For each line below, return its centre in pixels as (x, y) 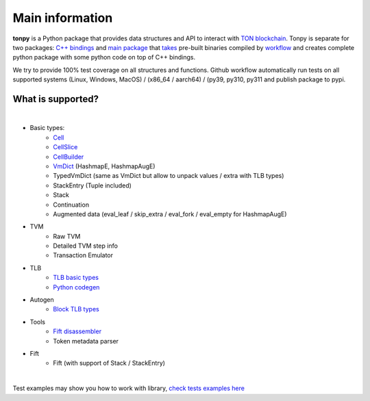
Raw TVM (67, 236)
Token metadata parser (86, 341)
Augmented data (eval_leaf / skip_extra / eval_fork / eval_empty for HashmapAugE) (170, 214)
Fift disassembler (77, 331)
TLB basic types (76, 278)
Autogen (42, 300)
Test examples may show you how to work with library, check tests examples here (128, 388)
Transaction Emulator (83, 255)
